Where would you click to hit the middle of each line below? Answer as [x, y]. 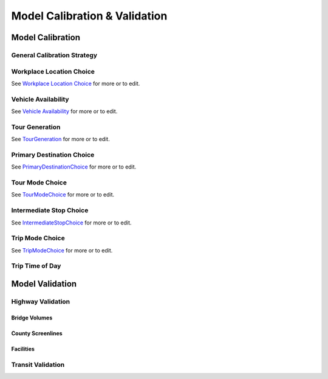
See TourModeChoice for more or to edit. [63, 195]
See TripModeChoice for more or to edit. [62, 250]
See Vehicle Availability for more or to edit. [64, 111]
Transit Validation [38, 364]
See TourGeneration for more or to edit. [61, 139]
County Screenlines [37, 333]
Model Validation [44, 284]
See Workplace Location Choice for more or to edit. [76, 83]
